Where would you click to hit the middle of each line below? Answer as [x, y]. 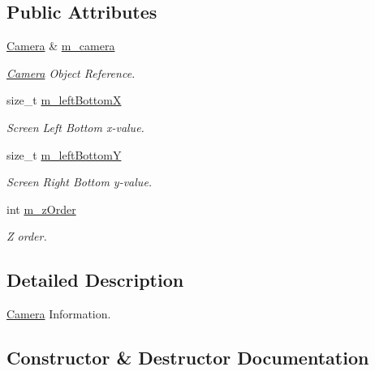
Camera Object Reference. [71, 72]
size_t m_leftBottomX [64, 100]
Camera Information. [59, 314]
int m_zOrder [41, 209]
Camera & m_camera [61, 46]
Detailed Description [95, 280]
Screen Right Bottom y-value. [80, 182]
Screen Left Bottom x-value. [75, 127]
